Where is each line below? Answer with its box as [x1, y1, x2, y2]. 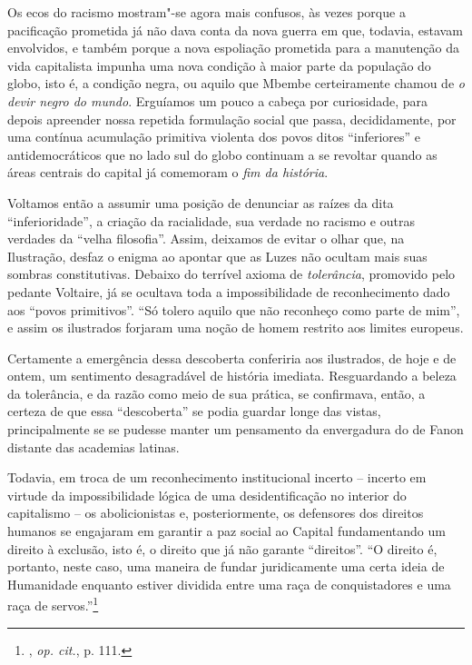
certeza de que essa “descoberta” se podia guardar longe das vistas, [7, 402, 381, 421]
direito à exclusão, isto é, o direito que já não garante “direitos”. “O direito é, [7, 539, 438, 558]
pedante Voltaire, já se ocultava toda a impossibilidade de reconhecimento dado [7, 282, 450, 301]
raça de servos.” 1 [7, 593, 99, 615]
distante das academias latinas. [7, 437, 180, 456]
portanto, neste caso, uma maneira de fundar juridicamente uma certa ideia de [7, 557, 445, 576]
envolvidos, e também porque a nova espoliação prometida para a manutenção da [7, 38, 460, 57]
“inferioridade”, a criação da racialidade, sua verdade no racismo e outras [7, 211, 415, 230]
